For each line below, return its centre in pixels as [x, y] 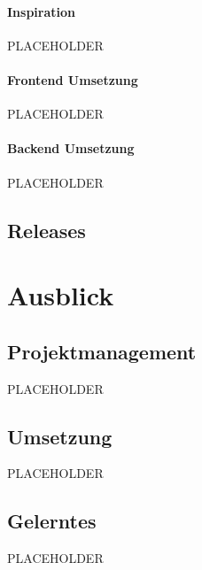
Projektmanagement [102, 351]
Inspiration [41, 11]
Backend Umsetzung [71, 148]
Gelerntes [52, 521]
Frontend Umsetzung [73, 79]
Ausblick [61, 295]
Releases [47, 230]
